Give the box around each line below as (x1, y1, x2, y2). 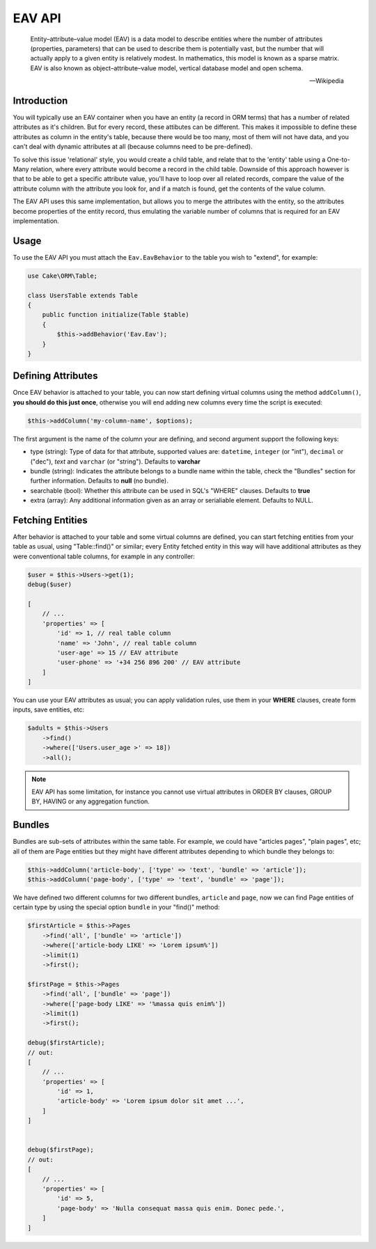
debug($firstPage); (27, 1146, 94, 1154)
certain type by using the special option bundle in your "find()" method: (13, 903, 220, 911)
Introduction (13, 95, 68, 107)
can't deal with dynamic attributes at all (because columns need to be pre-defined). (13, 143, 253, 151)
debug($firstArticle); (27, 1039, 105, 1047)
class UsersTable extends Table (27, 291, 139, 299)
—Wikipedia (309, 77, 344, 85)
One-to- (327, 155, 351, 164)
